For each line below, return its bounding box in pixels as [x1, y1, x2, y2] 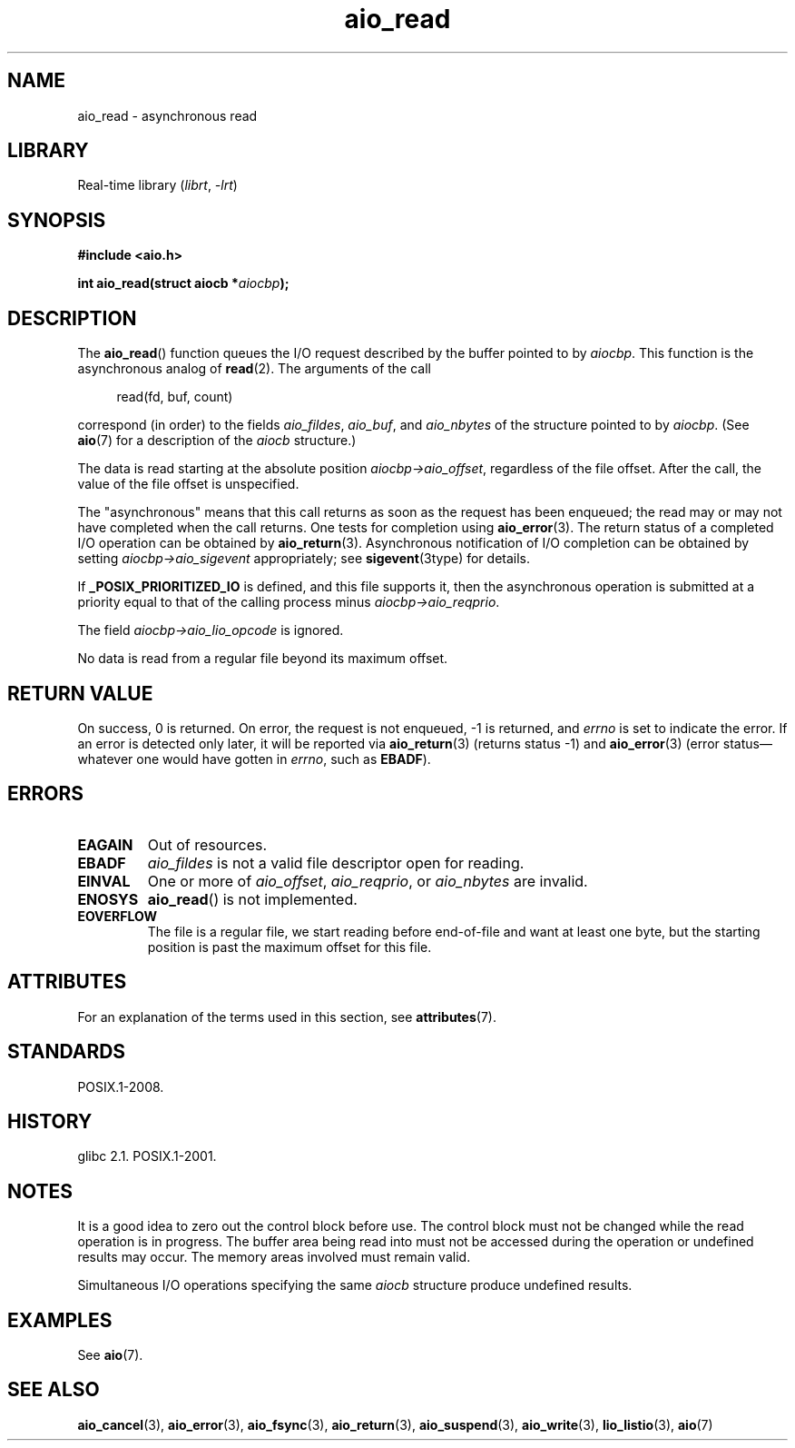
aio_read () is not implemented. [147, 889, 358, 908]
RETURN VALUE [7, 681, 153, 705]
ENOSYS [77, 889, 139, 908]
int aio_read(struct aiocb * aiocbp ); [77, 275, 290, 292]
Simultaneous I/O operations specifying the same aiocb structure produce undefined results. [77, 1277, 633, 1294]
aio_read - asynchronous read [77, 107, 258, 124]
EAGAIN [77, 835, 133, 854]
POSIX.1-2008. [77, 1078, 164, 1095]
